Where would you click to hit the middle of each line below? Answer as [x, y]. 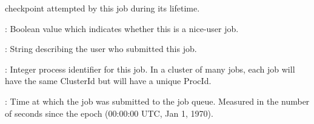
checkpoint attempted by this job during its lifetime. [102, 8]
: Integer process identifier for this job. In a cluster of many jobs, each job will [150, 69]
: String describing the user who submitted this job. [101, 49]
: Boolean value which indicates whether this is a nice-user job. [122, 28]
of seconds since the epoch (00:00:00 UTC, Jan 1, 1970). [109, 113]
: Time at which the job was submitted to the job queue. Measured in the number [157, 101]
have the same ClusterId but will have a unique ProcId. [108, 81]
